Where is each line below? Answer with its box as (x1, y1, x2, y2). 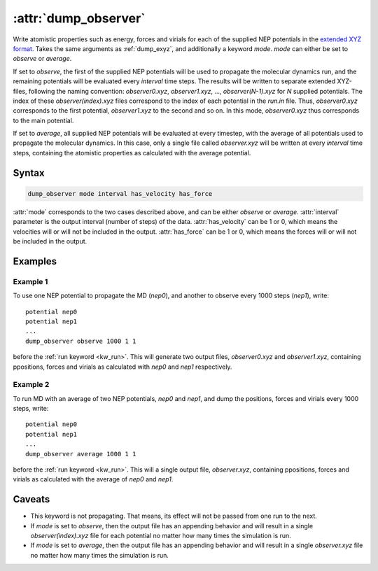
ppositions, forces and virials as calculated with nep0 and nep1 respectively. (13, 362, 232, 371)
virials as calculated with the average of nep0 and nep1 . (13, 475, 174, 484)
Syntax (13, 167, 45, 178)
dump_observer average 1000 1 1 (25, 450, 136, 458)
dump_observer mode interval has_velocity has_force (27, 190, 213, 197)
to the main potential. (13, 116, 74, 125)
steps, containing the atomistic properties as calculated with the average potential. (13, 148, 251, 157)
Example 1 (13, 276, 48, 286)
